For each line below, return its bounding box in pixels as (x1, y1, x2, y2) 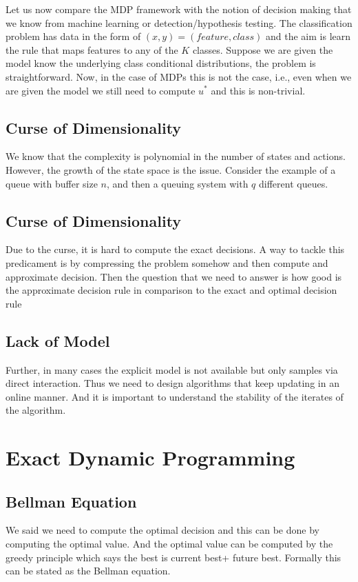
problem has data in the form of (6, 29, 141, 43)
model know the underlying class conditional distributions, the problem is (6, 56, 316, 70)
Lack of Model (6, 330, 110, 351)
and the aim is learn (266, 29, 351, 43)
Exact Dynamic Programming (6, 443, 295, 472)
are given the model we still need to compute (6, 83, 196, 97)
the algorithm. (6, 403, 66, 417)
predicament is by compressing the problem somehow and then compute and (6, 255, 328, 270)
